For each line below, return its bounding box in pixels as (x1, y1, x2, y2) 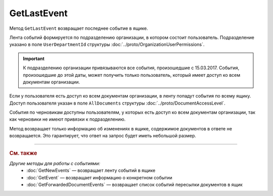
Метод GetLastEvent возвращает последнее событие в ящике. (9, 25, 149, 31)
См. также (9, 150, 37, 157)
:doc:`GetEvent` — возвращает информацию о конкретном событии (26, 174, 173, 180)
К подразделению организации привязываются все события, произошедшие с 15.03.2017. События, (23, 65, 240, 71)
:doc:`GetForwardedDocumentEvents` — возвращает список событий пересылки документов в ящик (26, 182, 243, 188)
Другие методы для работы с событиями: (9, 160, 101, 166)
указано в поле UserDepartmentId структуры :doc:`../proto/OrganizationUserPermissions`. (9, 41, 205, 47)
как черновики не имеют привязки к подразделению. (9, 116, 126, 122)
